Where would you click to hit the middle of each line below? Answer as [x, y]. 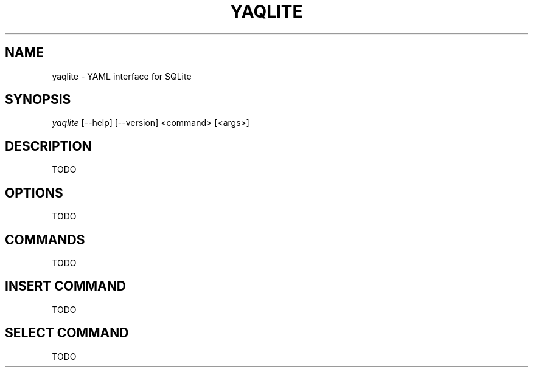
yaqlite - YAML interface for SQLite [122, 76]
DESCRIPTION [48, 146]
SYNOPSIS [38, 100]
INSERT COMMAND [65, 286]
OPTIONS [34, 193]
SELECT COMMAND [67, 333]
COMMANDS [45, 239]
